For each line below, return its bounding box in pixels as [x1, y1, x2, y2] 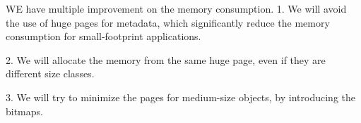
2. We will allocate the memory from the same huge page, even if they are [6, 52, 326, 67]
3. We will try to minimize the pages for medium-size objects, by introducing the [6, 89, 355, 104]
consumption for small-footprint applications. [6, 29, 201, 44]
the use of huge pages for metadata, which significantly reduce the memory [6, 15, 330, 30]
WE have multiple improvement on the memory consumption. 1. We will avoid [6, 1, 347, 15]
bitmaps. [6, 103, 43, 118]
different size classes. [6, 66, 95, 81]
